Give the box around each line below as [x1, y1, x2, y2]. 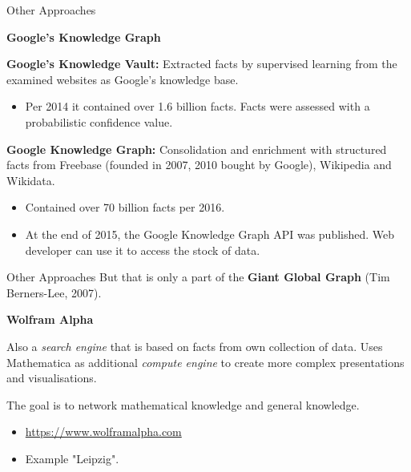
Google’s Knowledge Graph [6, 28, 161, 45]
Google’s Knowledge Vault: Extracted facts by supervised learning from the [6, 55, 397, 72]
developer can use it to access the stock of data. [25, 241, 260, 258]
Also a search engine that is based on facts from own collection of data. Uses [6, 337, 383, 354]
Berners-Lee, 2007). [6, 284, 102, 301]
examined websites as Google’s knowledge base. [6, 71, 239, 87]
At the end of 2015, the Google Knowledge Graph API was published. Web [25, 225, 395, 242]
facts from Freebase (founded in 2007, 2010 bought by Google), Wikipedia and [6, 156, 392, 173]
